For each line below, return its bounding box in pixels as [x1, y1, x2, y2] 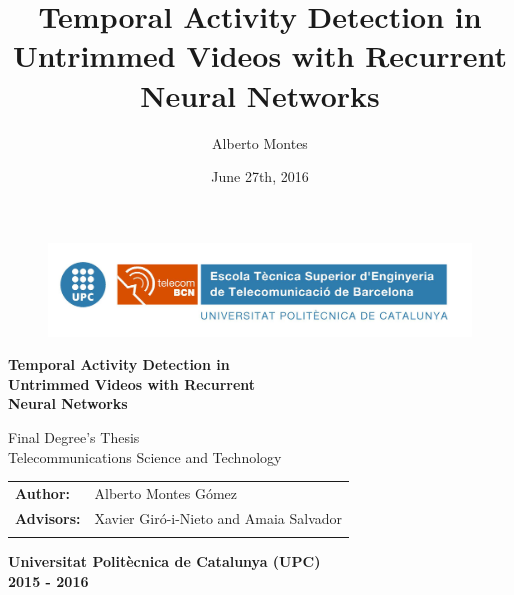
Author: [15, 482, 71, 503]
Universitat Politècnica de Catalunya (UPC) [8, 551, 321, 572]
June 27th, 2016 [211, 166, 309, 187]
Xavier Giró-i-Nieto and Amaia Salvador [94, 507, 343, 528]
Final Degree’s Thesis [8, 427, 140, 448]
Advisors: [15, 507, 81, 528]
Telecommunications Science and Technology [8, 446, 282, 467]
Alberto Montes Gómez [94, 482, 238, 503]
